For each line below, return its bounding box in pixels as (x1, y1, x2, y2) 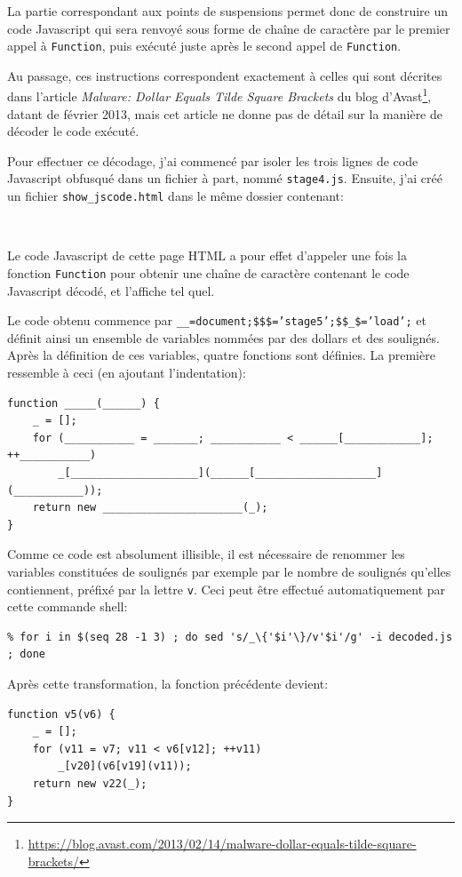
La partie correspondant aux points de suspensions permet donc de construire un (7, 2, 449, 20)
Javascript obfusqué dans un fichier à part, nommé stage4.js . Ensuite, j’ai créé (7, 169, 442, 187)
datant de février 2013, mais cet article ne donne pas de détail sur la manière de (7, 104, 442, 123)
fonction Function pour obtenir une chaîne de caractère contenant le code (7, 263, 410, 282)
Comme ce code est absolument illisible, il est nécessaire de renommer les (7, 545, 405, 563)
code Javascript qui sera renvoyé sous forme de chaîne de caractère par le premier (7, 19, 450, 37)
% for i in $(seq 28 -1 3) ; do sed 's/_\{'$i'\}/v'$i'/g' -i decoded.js (7, 630, 453, 643)
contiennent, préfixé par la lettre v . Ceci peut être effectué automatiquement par (7, 579, 446, 598)
